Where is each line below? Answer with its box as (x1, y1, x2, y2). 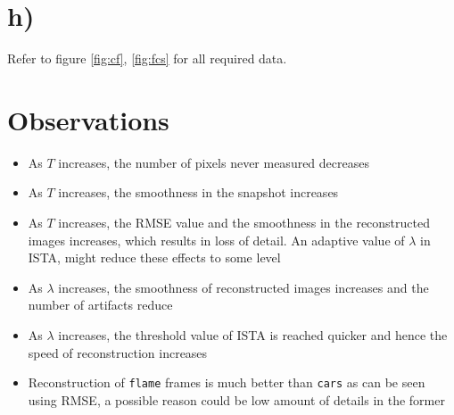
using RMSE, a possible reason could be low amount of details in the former (28, 390, 445, 409)
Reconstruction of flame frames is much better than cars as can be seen (28, 373, 425, 392)
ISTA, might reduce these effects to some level (28, 248, 281, 267)
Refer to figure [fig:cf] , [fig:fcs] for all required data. (7, 49, 287, 68)
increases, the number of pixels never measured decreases (58, 153, 369, 171)
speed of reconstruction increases (28, 343, 208, 361)
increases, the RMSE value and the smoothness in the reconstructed (58, 213, 431, 232)
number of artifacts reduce (28, 295, 173, 314)
